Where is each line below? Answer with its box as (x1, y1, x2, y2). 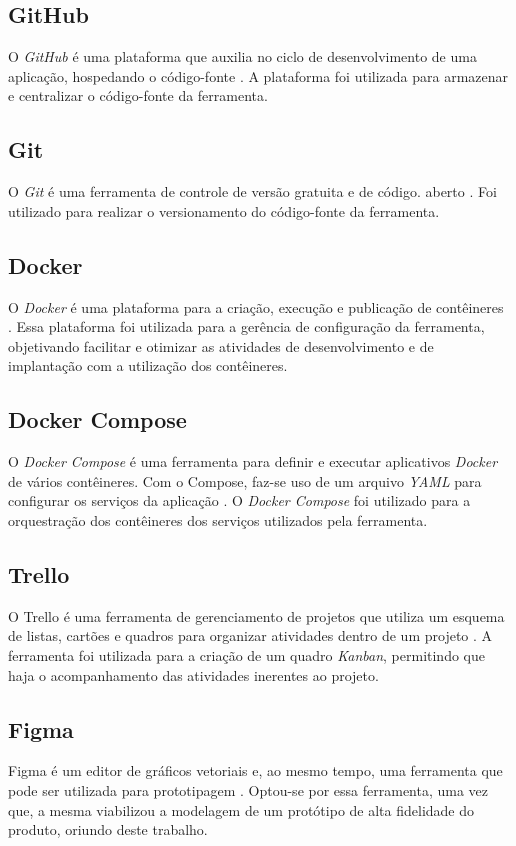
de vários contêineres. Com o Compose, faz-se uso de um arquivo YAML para (8, 470, 482, 491)
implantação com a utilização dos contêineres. (8, 355, 288, 376)
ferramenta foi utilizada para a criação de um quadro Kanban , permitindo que (8, 644, 485, 665)
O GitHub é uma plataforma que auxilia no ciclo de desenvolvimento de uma (8, 46, 477, 67)
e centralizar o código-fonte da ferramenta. (8, 85, 268, 106)
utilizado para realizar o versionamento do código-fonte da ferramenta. (8, 200, 440, 221)
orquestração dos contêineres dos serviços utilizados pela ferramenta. (8, 509, 428, 530)
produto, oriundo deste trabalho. (8, 819, 208, 840)
